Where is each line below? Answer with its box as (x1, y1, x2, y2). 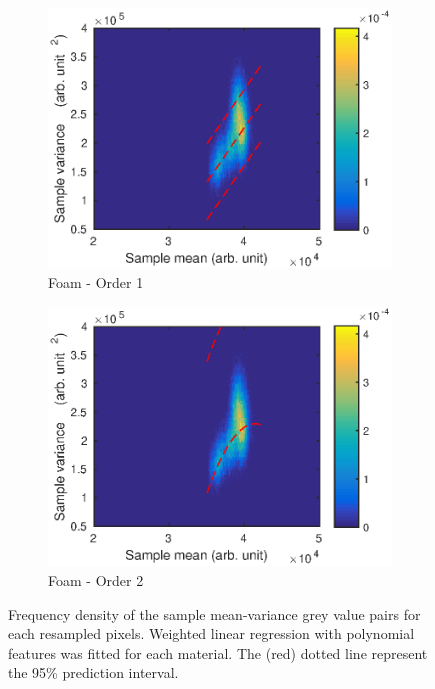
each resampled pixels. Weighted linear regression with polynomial (8, 623, 415, 644)
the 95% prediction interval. (8, 662, 179, 683)
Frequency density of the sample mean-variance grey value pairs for (8, 603, 421, 624)
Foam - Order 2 (48, 570, 144, 591)
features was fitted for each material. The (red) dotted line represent (8, 642, 428, 663)
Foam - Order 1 (48, 272, 144, 293)
